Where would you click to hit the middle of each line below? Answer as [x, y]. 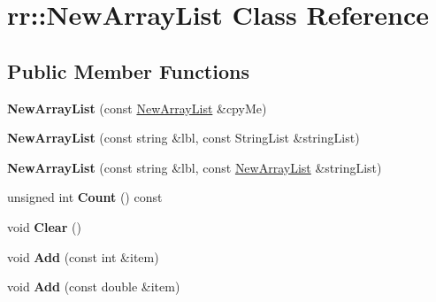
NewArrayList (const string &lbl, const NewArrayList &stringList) [195, 167]
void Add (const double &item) [94, 287]
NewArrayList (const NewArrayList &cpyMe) [137, 108]
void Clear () [44, 226]
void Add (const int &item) [83, 256]
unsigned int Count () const [85, 197]
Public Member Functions [128, 70]
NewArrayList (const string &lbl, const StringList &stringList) [184, 138]
